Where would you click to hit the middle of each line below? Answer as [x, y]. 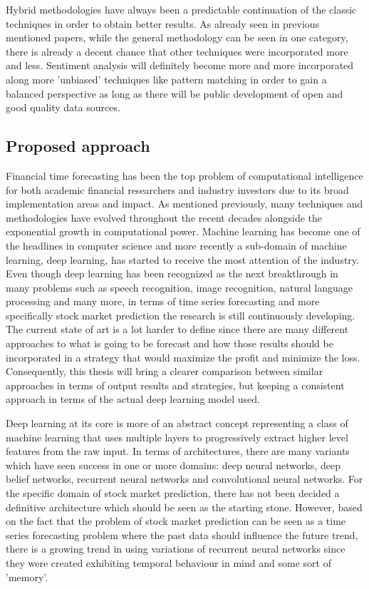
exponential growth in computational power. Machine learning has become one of [183, 231]
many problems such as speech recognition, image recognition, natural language [179, 287]
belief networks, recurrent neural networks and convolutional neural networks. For [184, 479]
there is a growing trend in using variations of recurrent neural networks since [176, 549]
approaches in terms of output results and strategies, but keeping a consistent [175, 385]
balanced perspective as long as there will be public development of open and [175, 93]
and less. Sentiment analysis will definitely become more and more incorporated [180, 65]
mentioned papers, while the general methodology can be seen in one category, [177, 37]
